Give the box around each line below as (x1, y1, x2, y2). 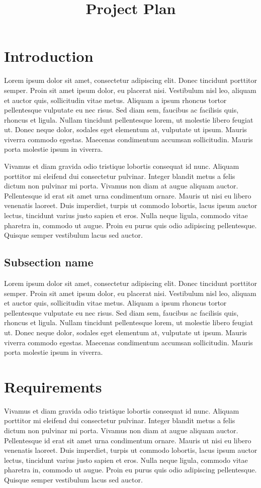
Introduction (4, 46, 94, 66)
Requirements (4, 376, 102, 397)
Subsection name (4, 254, 94, 270)
